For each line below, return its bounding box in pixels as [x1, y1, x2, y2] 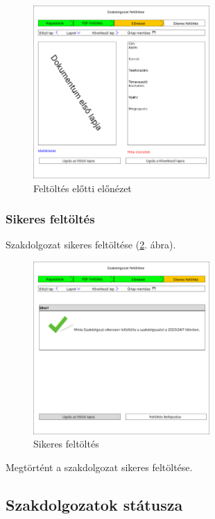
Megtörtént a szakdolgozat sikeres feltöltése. [6, 460, 193, 475]
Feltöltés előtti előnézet [33, 180, 132, 195]
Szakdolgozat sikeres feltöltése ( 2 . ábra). [6, 237, 176, 252]
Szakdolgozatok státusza [6, 494, 183, 516]
